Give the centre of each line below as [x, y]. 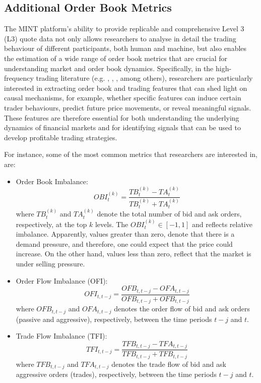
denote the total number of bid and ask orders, [169, 214]
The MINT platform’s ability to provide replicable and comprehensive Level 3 [124, 29]
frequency [19, 78]
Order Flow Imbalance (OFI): [62, 280]
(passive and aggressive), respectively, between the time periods [114, 319]
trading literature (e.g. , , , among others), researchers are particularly [144, 78]
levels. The [112, 224]
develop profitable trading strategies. [61, 137]
